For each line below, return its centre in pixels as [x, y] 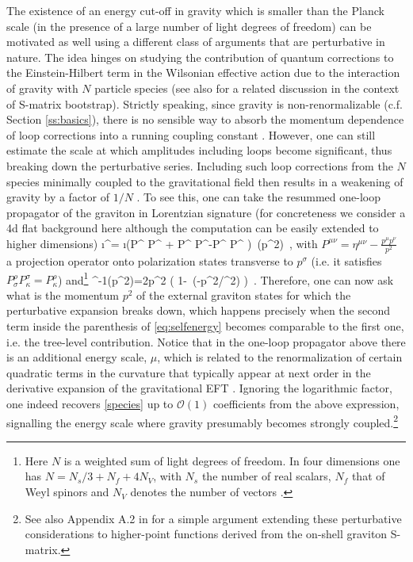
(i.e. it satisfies [346, 261]
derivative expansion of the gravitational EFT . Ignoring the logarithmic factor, [199, 388]
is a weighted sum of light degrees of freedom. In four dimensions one [232, 460]
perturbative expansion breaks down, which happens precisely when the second [198, 310]
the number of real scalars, [266, 476]
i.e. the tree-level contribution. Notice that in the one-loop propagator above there [206, 341]
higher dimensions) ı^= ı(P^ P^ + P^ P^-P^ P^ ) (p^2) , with [162, 243]
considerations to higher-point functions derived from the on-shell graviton [206, 534]
